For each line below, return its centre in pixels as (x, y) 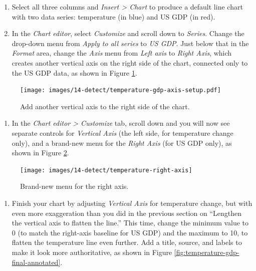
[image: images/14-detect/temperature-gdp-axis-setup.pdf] (120, 90)
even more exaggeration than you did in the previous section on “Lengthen (126, 213)
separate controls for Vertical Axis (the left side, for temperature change (122, 133)
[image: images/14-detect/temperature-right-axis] (106, 170)
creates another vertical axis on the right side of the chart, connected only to (130, 62)
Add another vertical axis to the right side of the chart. (105, 106)
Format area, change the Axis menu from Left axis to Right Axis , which (122, 53)
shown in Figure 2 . (40, 153)
